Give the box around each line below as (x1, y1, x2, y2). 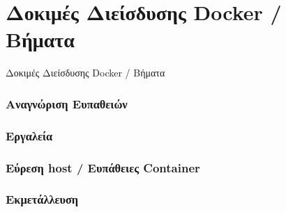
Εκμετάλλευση (6, 190, 79, 208)
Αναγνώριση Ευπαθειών (6, 95, 128, 112)
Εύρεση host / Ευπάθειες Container (6, 158, 200, 176)
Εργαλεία (6, 127, 53, 144)
